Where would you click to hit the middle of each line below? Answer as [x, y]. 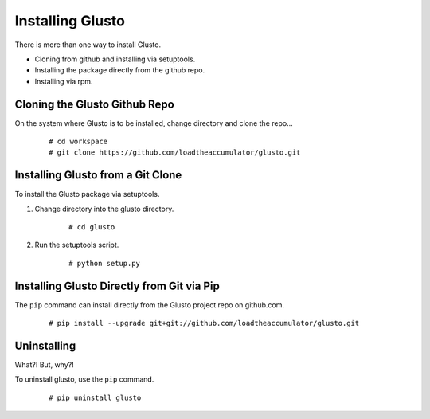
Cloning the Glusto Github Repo [94, 104]
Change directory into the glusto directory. [104, 209]
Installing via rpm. [64, 81]
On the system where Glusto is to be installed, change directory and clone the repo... [154, 123]
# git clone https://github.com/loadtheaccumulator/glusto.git [175, 153]
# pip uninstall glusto [95, 397]
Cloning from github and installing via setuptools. [115, 59]
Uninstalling [45, 345]
